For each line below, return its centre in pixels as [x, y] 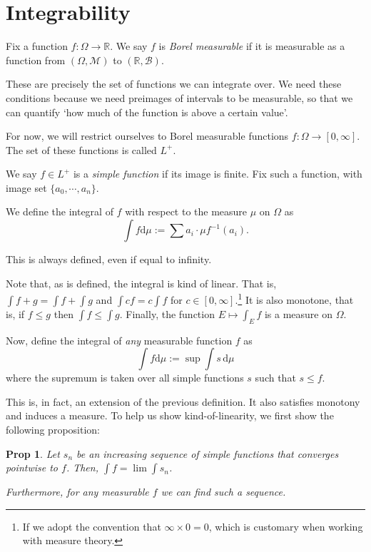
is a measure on [299, 313]
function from [36, 60]
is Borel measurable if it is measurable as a [252, 46]
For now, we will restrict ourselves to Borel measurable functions [147, 136]
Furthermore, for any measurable [77, 492]
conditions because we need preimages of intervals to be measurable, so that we [179, 97]
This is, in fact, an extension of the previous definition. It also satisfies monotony [183, 401]
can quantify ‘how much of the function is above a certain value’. [147, 112]
